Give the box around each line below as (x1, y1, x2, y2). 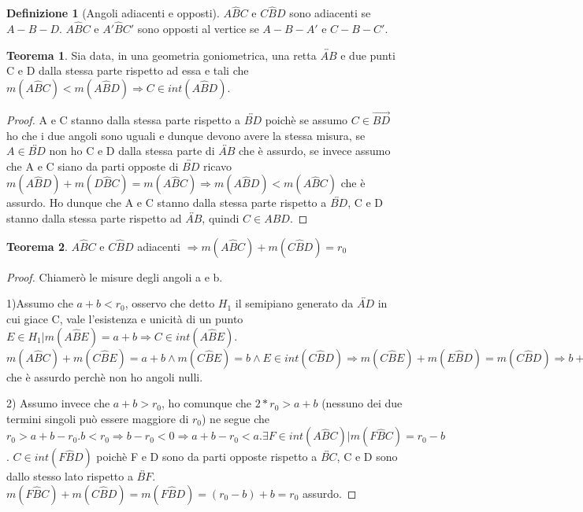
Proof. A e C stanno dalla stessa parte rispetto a (6, 112, 241, 128)
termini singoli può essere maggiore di (6, 410, 189, 426)
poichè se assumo (265, 112, 348, 128)
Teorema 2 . (6, 238, 68, 254)
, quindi (202, 210, 240, 227)
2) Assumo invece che (6, 395, 110, 411)
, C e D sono (336, 448, 398, 465)
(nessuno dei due (321, 395, 403, 411)
